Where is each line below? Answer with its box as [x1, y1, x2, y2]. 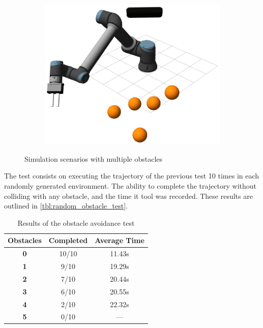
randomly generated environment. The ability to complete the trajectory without [4, 180, 257, 191]
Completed [48, 235, 88, 246]
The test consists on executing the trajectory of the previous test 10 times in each [4, 170, 259, 181]
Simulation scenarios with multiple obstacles [24, 153, 163, 164]
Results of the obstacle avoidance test [17, 217, 135, 228]
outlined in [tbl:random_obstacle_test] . [4, 200, 128, 211]
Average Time [95, 235, 144, 246]
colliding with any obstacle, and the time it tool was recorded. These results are [4, 190, 253, 201]
